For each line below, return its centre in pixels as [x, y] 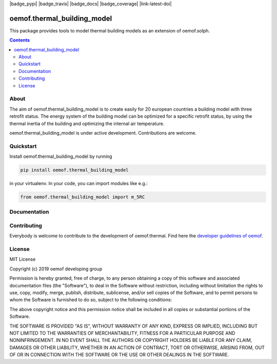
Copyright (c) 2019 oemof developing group [56, 269]
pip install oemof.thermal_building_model [74, 170]
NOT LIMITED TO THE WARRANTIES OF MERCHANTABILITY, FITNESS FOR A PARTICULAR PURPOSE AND [122, 333]
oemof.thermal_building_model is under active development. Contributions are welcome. [103, 133]
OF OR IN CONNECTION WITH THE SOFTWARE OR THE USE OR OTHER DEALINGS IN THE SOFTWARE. [119, 355]
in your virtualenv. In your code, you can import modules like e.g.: [79, 184]
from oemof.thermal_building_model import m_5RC [83, 197]
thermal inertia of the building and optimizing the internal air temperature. [87, 123]
